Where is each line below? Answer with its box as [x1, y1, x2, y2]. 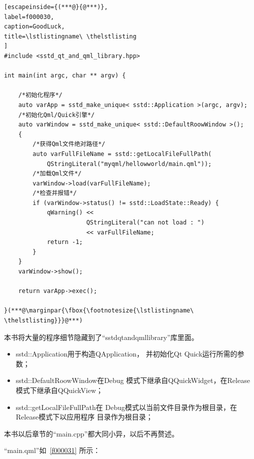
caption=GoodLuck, [4, 23, 65, 30]
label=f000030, [4, 13, 54, 20]
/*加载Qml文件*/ [32, 170, 81, 177]
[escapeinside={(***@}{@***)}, [4, 3, 108, 10]
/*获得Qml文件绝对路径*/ [32, 140, 105, 148]
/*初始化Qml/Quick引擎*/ [18, 111, 95, 118]
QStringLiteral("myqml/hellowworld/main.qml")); [46, 160, 212, 167]
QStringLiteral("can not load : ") [86, 219, 204, 226]
